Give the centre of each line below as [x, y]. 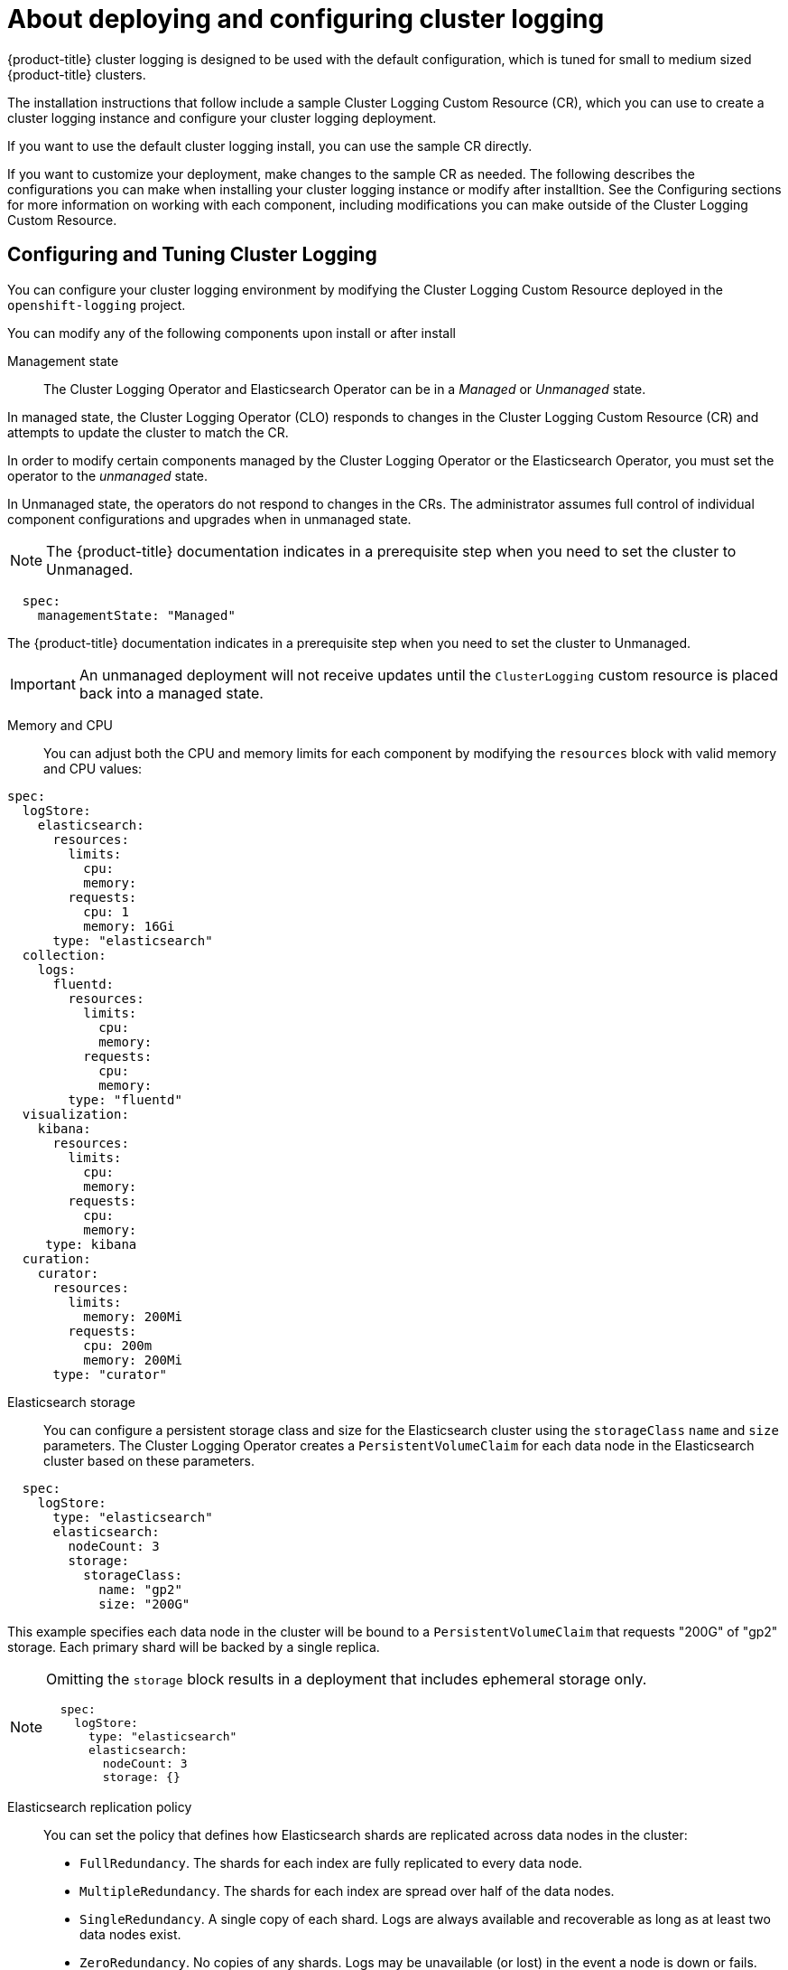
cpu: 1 [106, 911]
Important [43, 684]
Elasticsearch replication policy [100, 1806]
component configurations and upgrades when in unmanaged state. [209, 519]
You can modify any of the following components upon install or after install [232, 333]
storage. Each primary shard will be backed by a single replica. [194, 1646]
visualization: [75, 1114]
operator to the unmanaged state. [108, 475]
